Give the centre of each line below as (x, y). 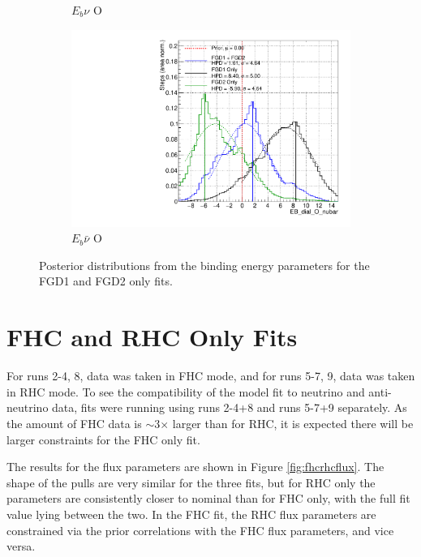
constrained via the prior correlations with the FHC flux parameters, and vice (200, 530)
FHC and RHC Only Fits (152, 337)
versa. (21, 546)
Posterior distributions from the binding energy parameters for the (204, 265)
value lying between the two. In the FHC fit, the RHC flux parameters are (191, 514)
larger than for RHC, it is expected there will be (293, 423)
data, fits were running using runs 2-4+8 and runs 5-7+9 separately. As (230, 407)
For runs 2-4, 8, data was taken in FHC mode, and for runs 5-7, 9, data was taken (211, 376)
